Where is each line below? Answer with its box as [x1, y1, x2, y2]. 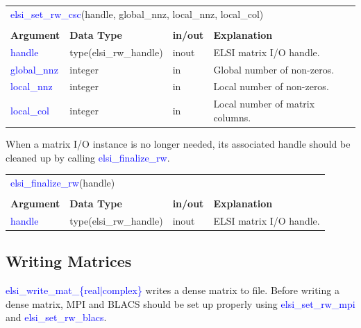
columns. [213, 110, 251, 124]
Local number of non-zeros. [213, 79, 329, 94]
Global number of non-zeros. [213, 62, 335, 76]
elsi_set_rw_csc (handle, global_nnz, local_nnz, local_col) [10, 6, 264, 21]
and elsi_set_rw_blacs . [6, 310, 107, 325]
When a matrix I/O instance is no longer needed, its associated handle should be [6, 136, 351, 150]
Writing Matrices [6, 250, 132, 272]
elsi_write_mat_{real [6, 283, 100, 297]
